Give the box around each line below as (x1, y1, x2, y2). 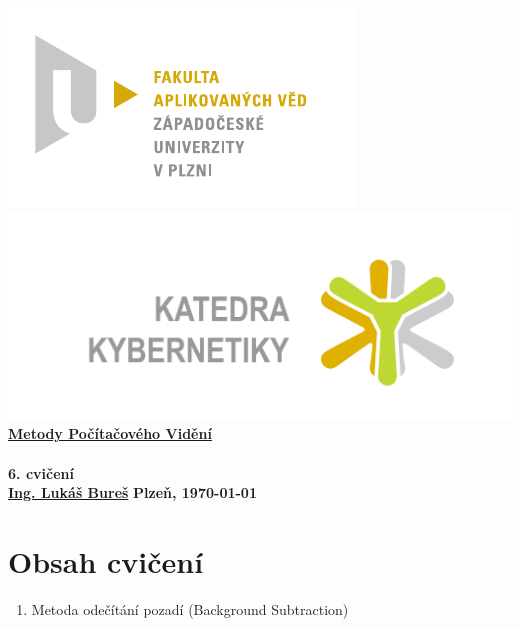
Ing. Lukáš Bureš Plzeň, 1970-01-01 (8, 482, 257, 503)
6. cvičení (8, 462, 74, 483)
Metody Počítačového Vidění (8, 423, 212, 444)
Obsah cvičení (8, 540, 204, 581)
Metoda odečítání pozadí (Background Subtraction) (31, 598, 349, 619)
